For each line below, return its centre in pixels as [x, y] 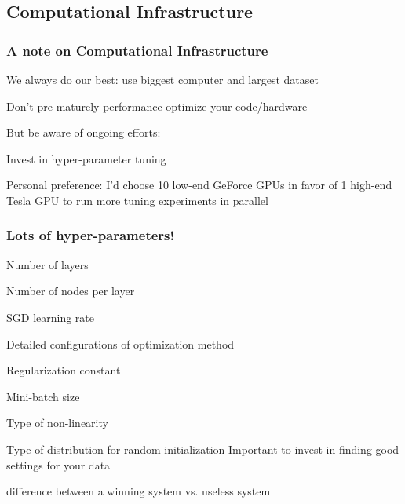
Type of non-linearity [57, 423]
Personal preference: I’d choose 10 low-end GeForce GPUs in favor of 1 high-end [199, 185]
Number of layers [47, 264]
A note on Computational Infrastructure [137, 50]
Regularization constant [64, 370]
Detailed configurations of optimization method [120, 343]
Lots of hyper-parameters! [91, 235]
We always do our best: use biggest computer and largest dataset [162, 79]
